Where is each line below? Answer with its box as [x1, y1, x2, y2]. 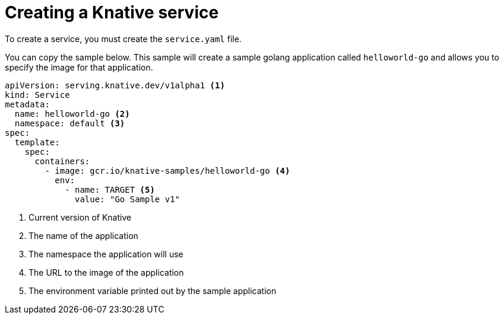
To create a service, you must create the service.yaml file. [5, 33, 242, 44]
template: [14, 137, 60, 147]
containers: [34, 156, 90, 166]
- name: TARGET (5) [65, 184, 155, 194]
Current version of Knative [28, 212, 132, 222]
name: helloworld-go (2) [14, 109, 130, 119]
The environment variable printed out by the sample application [28, 285, 277, 296]
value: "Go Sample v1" [75, 194, 180, 204]
